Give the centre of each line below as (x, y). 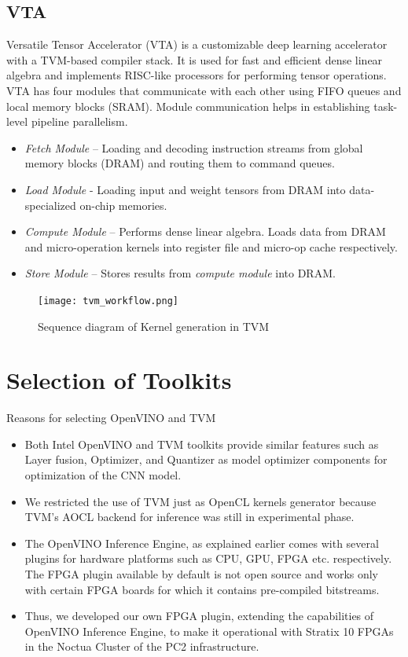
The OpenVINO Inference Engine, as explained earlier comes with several (202, 543)
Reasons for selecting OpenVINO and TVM (111, 418)
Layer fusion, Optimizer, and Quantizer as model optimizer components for (206, 459)
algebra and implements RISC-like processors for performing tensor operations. (197, 75)
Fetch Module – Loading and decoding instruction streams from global (194, 147)
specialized (50, 205)
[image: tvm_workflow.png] (108, 301)
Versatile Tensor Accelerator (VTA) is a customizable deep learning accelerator (197, 44)
